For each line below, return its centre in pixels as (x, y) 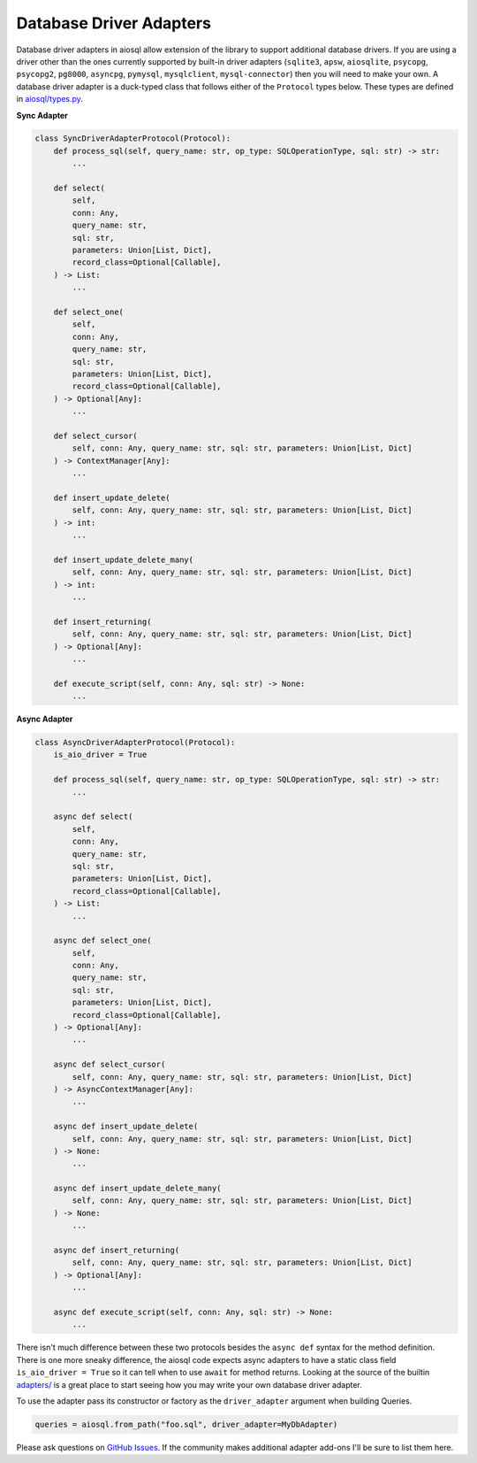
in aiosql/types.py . (50, 99)
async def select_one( (102, 941)
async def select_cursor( (110, 1065)
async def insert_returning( (117, 1251)
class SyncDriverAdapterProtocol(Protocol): (133, 139)
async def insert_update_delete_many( (137, 1189)
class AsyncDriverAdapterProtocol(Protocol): (135, 743)
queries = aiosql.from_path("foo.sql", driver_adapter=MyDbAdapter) (186, 1424)
